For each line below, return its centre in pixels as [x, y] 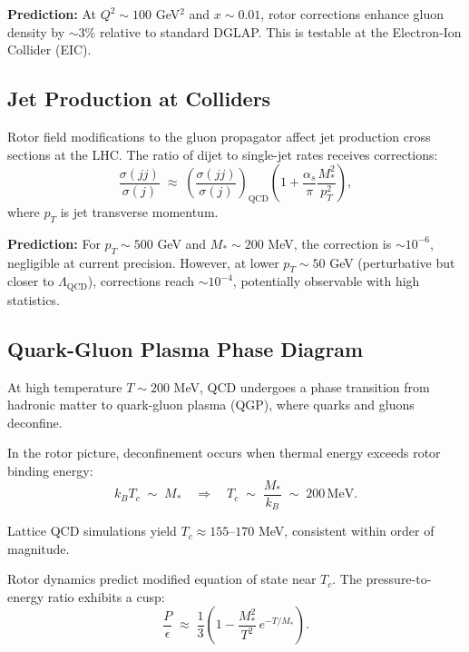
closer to [31, 281]
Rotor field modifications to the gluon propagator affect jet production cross [219, 136]
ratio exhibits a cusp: [106, 596]
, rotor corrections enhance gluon [352, 14]
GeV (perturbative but [392, 262]
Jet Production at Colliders [139, 99]
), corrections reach [141, 281]
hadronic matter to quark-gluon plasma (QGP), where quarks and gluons [211, 405]
